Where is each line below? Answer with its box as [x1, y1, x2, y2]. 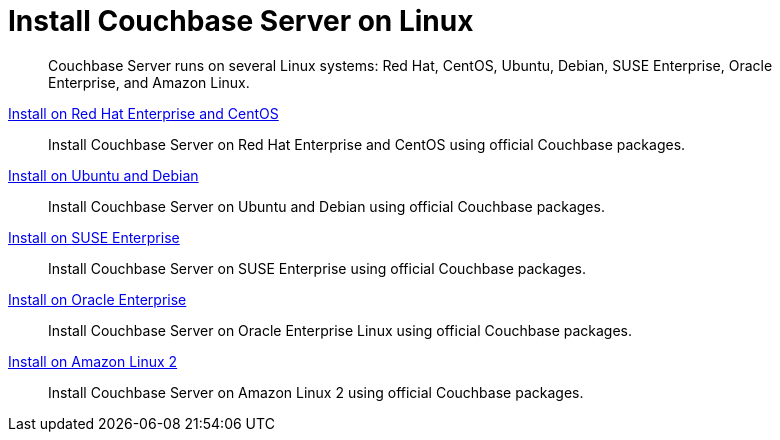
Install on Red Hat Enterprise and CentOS [8, 104, 279, 122]
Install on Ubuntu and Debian [8, 166, 199, 184]
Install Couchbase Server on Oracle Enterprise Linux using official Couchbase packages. [48, 321, 633, 339]
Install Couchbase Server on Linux [8, 4, 474, 38]
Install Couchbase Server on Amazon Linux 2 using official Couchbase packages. [48, 383, 584, 401]
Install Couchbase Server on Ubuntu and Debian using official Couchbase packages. [48, 197, 605, 215]
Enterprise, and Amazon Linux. [48, 73, 250, 91]
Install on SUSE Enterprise [8, 228, 180, 246]
